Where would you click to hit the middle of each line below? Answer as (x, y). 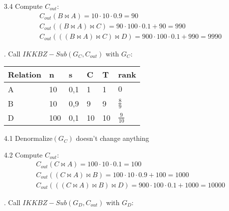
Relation (25, 75)
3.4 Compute (23, 6)
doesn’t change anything (113, 138)
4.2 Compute (23, 154)
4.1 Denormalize (28, 138)
